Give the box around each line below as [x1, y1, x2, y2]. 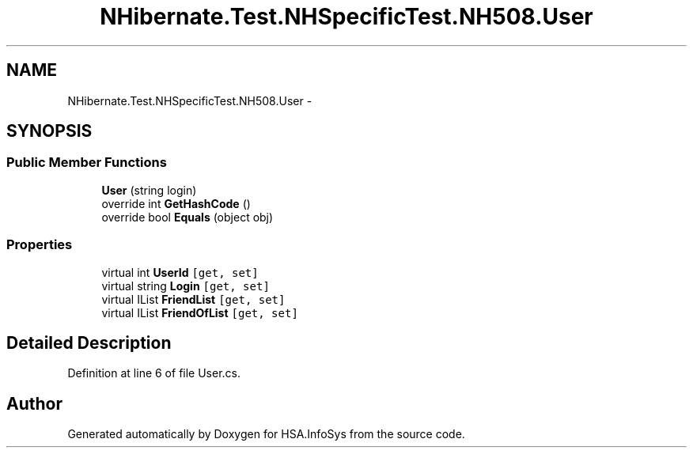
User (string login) [101, 183, 197, 197]
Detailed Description [6, 332, 172, 353]
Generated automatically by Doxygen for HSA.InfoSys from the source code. [67, 427, 465, 441]
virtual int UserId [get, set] [101, 265, 259, 279]
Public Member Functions [6, 154, 167, 171]
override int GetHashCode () [101, 196, 251, 210]
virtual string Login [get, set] [101, 278, 270, 293]
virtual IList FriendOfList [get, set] [101, 305, 298, 320]
